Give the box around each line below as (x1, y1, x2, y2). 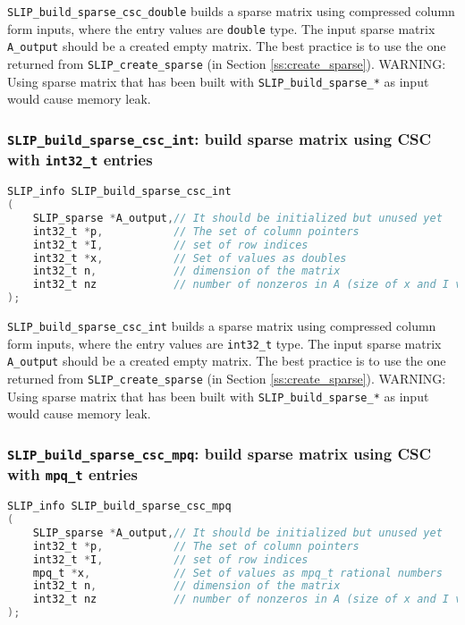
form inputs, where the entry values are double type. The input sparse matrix (7, 19, 435, 38)
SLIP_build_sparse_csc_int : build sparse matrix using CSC (7, 127, 432, 149)
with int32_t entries (7, 148, 153, 171)
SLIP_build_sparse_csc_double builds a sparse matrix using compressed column (7, 2, 455, 20)
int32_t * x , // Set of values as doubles (32, 251, 347, 265)
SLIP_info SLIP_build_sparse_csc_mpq (7, 500, 232, 513)
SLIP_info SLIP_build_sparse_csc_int (7, 185, 232, 198)
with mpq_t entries (7, 463, 138, 486)
